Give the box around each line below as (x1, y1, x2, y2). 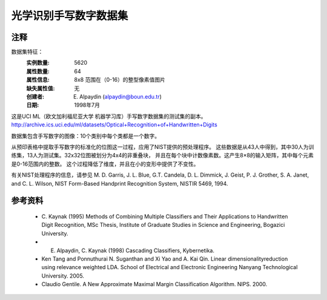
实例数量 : (26, 59, 50, 67)
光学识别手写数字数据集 (11, 9, 128, 22)
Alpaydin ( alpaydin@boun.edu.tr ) (79, 93, 162, 100)
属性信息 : (26, 76, 50, 83)
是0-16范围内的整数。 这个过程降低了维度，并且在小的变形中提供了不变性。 (11, 160, 199, 168)
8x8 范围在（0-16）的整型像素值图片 (74, 76, 166, 83)
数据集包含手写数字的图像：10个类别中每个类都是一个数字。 (11, 132, 160, 139)
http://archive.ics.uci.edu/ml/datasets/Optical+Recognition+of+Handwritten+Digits (11, 121, 217, 128)
